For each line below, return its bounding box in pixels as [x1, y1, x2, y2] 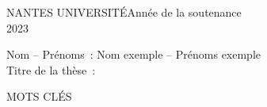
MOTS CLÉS [6, 88, 72, 105]
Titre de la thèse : [6, 61, 96, 78]
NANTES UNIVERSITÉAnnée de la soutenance [6, 4, 242, 20]
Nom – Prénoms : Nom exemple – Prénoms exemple [6, 46, 261, 63]
